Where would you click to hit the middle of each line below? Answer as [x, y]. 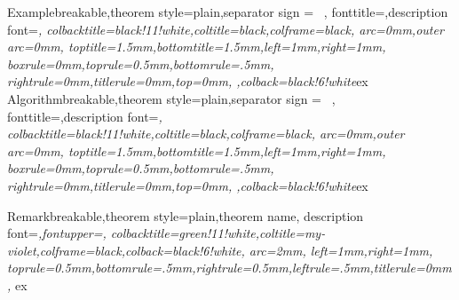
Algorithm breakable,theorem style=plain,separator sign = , [171, 98]
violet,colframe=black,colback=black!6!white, [126, 250]
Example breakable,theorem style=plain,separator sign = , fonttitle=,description [228, 12]
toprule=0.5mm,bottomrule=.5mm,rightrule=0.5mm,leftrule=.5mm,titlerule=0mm [229, 268]
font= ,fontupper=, [57, 233]
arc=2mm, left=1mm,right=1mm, [341, 250]
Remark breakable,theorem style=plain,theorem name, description [186, 215]
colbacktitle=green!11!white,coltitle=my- [218, 233]
